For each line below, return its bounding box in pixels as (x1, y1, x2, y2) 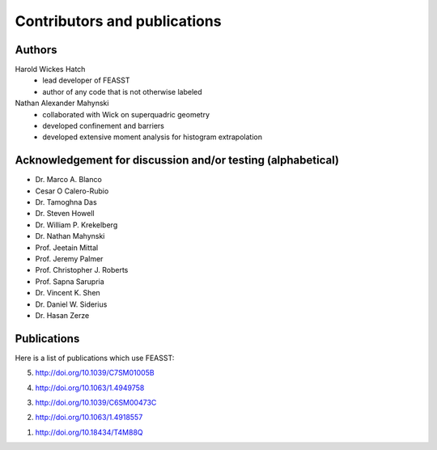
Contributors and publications (15, 12, 222, 30)
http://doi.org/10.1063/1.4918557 (35, 413, 143, 422)
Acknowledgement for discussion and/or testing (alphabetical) (15, 154, 340, 168)
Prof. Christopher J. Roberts (35, 265, 129, 275)
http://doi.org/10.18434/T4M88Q (35, 427, 143, 437)
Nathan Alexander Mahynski (15, 98, 109, 108)
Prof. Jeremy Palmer (35, 254, 104, 264)
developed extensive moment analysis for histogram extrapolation (42, 132, 263, 142)
